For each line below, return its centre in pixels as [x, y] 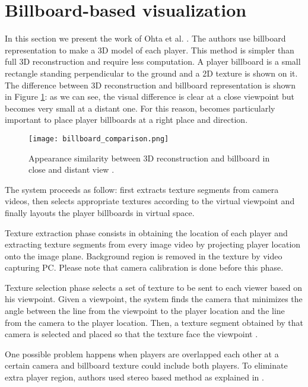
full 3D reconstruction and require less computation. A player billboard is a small [153, 61]
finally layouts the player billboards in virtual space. [100, 212]
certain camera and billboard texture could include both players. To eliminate [146, 365]
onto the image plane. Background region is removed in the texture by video [144, 256]
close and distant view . [72, 169]
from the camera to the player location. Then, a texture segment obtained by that [154, 322]
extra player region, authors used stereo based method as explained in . [134, 377]
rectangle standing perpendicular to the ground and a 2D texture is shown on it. [151, 73]
